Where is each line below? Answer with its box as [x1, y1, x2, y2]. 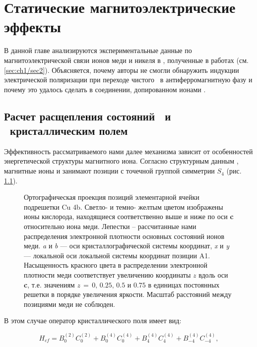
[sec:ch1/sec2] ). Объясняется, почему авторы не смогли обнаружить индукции [4, 64, 239, 75]
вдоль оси [198, 270, 228, 280]
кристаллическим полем [10, 123, 128, 138]
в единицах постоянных [148, 279, 220, 289]
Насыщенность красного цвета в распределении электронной [24, 260, 208, 270]
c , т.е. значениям [24, 279, 75, 289]
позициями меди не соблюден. [24, 298, 115, 309]
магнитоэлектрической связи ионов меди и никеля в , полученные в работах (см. [4, 55, 249, 65]
